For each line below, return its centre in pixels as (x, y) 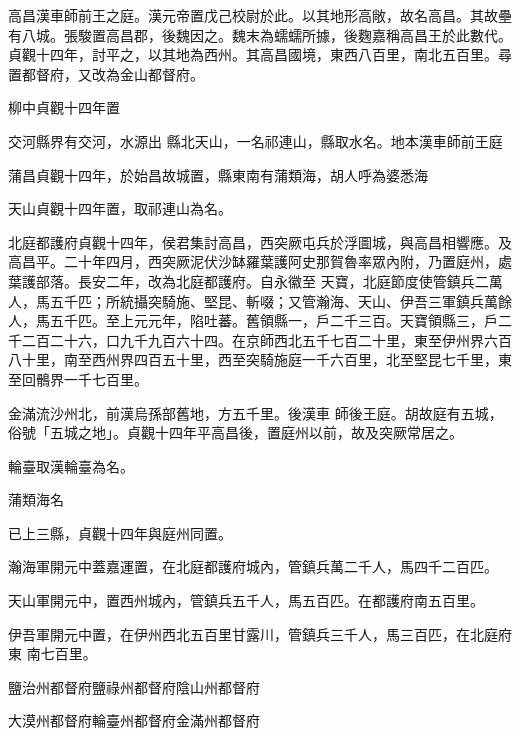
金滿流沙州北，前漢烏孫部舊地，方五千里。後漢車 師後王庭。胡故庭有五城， (255, 412)
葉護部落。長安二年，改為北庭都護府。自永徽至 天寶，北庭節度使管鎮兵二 (248, 280)
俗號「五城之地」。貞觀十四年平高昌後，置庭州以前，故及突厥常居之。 (235, 432)
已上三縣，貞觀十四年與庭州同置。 (120, 532)
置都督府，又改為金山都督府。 (106, 73)
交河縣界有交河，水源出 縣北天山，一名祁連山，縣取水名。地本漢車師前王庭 (255, 140)
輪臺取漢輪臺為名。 (71, 465)
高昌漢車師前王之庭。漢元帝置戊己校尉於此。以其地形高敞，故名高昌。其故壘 (260, 15)
